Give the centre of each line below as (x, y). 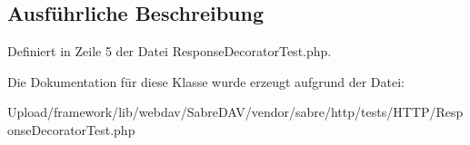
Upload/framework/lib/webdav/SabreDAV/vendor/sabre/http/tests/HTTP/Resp (235, 112)
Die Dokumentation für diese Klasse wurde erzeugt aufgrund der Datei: (206, 81)
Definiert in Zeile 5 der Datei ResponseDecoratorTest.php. (170, 51)
